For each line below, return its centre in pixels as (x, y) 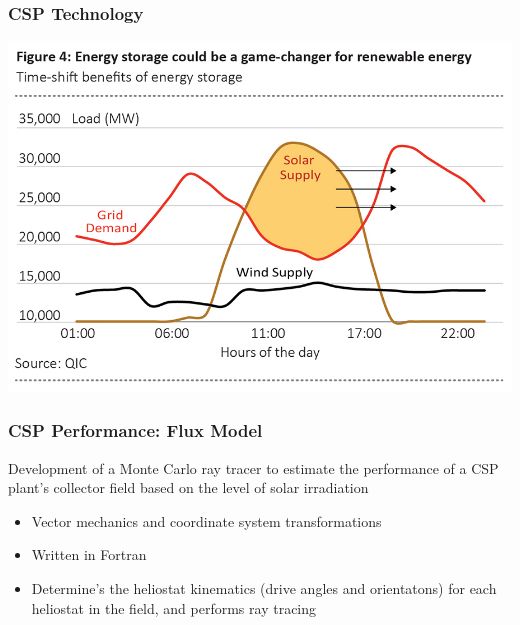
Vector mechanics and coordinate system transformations (206, 520)
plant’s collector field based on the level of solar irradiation (188, 487)
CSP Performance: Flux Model (135, 430)
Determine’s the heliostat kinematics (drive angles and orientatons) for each (264, 587)
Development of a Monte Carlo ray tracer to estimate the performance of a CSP (253, 467)
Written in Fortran (89, 554)
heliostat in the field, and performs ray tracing (174, 607)
